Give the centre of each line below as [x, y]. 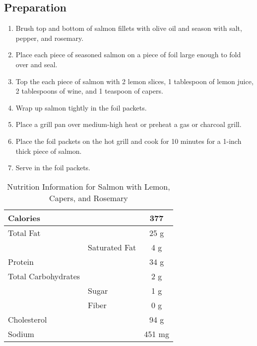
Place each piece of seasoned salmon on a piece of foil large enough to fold [128, 55]
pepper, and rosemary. [50, 38]
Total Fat [24, 232]
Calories [24, 218]
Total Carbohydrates [44, 276]
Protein [21, 261]
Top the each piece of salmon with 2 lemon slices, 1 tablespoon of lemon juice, [134, 81]
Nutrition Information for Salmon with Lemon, [89, 186]
